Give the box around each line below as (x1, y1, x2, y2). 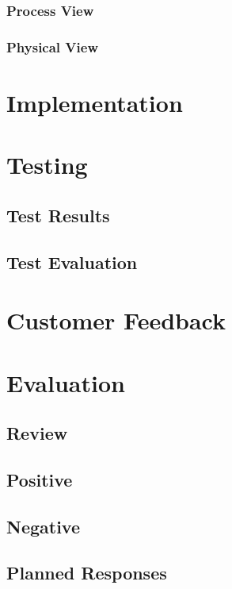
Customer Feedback (6, 304, 226, 337)
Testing (6, 148, 88, 181)
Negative (6, 514, 81, 538)
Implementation (6, 86, 183, 118)
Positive (6, 467, 73, 491)
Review (6, 421, 68, 445)
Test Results (6, 202, 110, 227)
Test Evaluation (6, 249, 138, 274)
